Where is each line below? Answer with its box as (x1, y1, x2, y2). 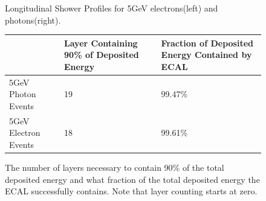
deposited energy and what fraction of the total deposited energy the (5, 173, 260, 185)
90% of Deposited (64, 48, 139, 61)
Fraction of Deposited (161, 36, 253, 49)
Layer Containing (64, 36, 138, 49)
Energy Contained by (161, 48, 252, 61)
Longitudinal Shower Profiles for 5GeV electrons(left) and (5, 2, 218, 14)
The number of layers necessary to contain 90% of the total (5, 161, 224, 174)
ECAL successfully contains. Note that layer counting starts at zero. (5, 185, 258, 197)
